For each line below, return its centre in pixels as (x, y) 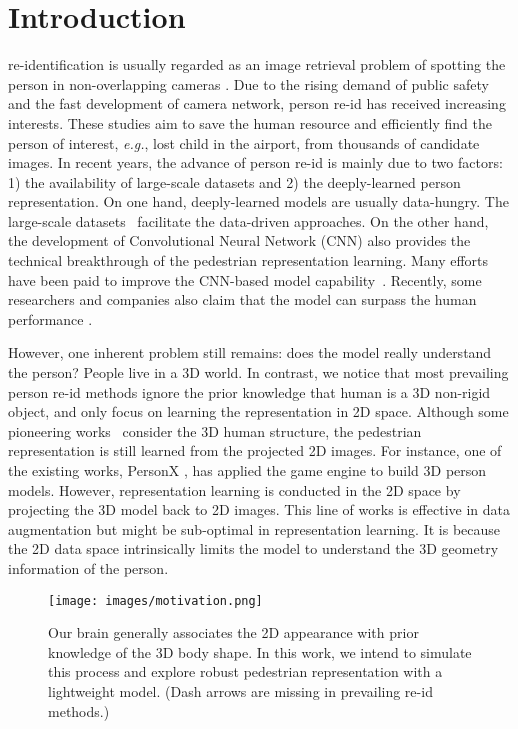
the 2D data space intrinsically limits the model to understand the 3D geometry (253, 548)
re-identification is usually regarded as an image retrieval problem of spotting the (257, 64)
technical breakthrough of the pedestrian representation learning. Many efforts (248, 260)
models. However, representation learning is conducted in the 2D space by (234, 489)
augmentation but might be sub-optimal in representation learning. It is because (254, 528)
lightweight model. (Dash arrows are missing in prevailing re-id (240, 691)
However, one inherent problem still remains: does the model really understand (250, 352)
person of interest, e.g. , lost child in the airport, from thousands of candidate (244, 142)
